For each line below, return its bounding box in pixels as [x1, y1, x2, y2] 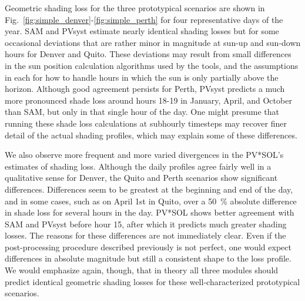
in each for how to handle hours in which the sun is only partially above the [5, 71, 279, 83]
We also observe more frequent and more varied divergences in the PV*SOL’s [5, 148, 284, 161]
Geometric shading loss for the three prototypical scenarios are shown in [5, 2, 265, 14]
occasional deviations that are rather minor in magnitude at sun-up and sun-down [5, 36, 301, 48]
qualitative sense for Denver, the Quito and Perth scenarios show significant [5, 171, 278, 184]
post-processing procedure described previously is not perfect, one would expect [5, 240, 291, 253]
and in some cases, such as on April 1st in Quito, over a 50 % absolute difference [5, 194, 297, 207]
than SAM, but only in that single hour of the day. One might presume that [5, 105, 279, 118]
